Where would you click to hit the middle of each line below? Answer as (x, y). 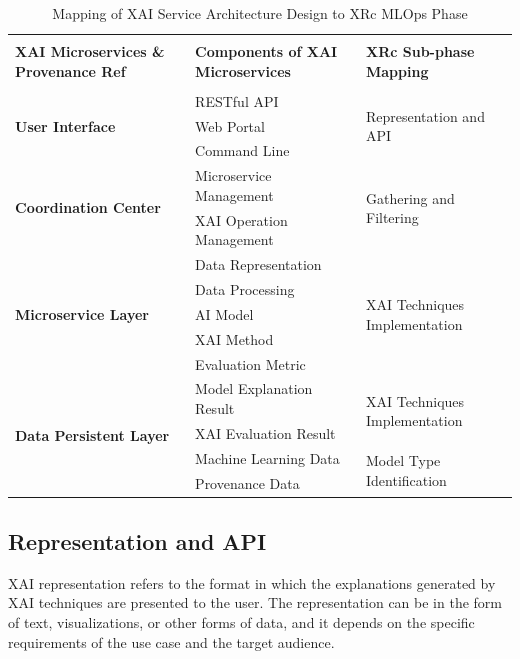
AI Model (224, 313)
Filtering (392, 217)
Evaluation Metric (250, 363)
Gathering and (410, 197)
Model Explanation (254, 388)
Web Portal (230, 125)
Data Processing (245, 289)
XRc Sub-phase (420, 51)
